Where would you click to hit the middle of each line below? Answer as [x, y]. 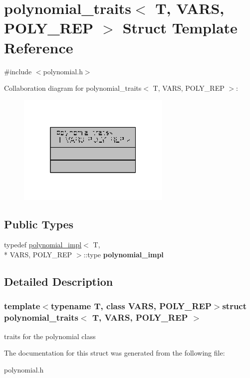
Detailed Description [59, 282]
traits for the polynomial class [50, 336]
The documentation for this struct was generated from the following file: [115, 353]
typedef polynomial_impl [43, 245]
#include [18, 71]
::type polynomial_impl [124, 255]
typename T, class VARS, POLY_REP [131, 306]
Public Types [39, 224]
